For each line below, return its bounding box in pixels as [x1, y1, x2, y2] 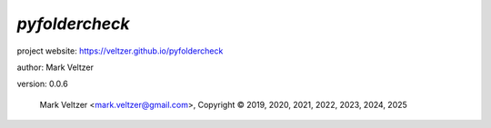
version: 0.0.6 [16, 78, 68, 90]
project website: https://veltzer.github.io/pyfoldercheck [16, 45, 224, 56]
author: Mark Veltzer [16, 62, 95, 73]
